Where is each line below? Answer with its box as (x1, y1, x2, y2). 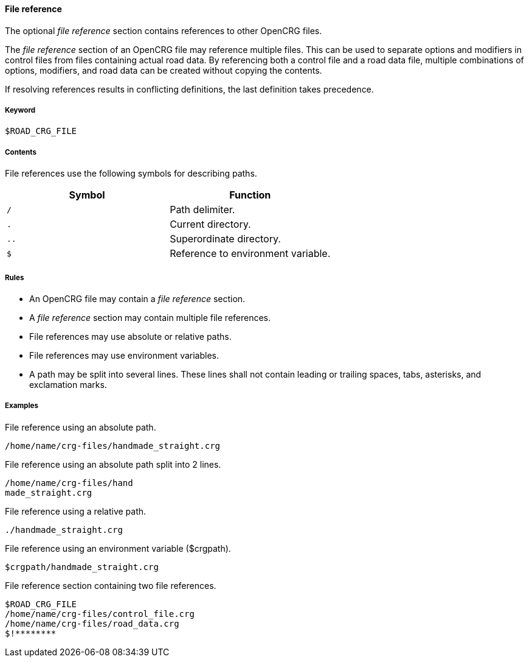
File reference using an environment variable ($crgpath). (5, 543, 231, 554)
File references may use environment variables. (29, 350, 220, 361)
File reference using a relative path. (5, 505, 147, 516)
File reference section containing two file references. (5, 580, 216, 591)
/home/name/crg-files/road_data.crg (5, 618, 179, 629)
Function (229, 189, 271, 202)
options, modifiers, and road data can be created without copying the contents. (5, 65, 322, 76)
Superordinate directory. (170, 233, 281, 245)
